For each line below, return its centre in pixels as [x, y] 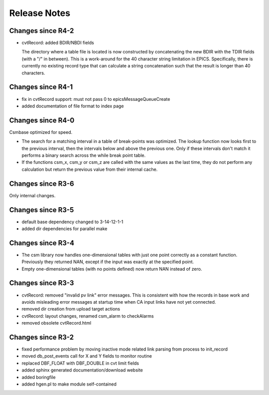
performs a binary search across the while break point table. [84, 155]
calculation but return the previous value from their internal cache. [90, 169]
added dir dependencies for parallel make [65, 228]
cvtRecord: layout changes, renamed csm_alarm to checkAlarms [88, 316]
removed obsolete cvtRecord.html [57, 323]
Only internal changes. [32, 195]
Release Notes [40, 13]
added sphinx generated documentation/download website [82, 370]
